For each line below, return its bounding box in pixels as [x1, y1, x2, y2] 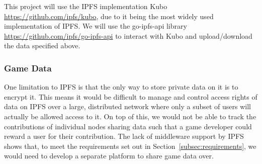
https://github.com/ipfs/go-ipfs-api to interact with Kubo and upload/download [4, 30, 252, 41]
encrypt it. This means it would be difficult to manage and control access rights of [4, 91, 257, 102]
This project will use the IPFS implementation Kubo [4, 1, 167, 11]
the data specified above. [4, 40, 80, 51]
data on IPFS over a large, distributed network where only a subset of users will [4, 101, 251, 112]
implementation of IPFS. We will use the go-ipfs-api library [4, 21, 187, 31]
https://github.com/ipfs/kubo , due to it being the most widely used [4, 11, 214, 21]
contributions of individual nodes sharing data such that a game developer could [4, 121, 252, 131]
